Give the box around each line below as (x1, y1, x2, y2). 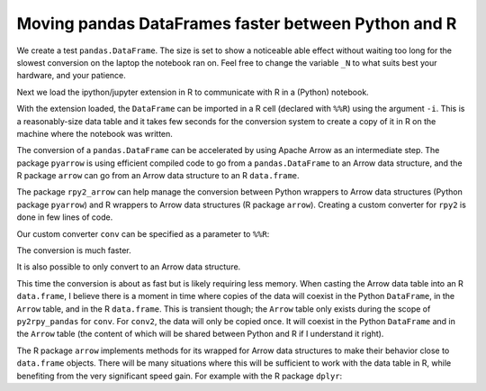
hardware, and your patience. (16, 70, 126, 81)
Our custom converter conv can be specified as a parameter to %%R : (16, 228, 270, 239)
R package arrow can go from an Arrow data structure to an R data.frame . (16, 170, 301, 181)
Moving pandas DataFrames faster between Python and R (16, 14, 457, 33)
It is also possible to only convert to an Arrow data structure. (16, 261, 241, 272)
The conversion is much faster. (16, 245, 132, 256)
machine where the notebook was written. (16, 128, 173, 139)
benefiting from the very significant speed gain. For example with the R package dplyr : (16, 370, 343, 381)
